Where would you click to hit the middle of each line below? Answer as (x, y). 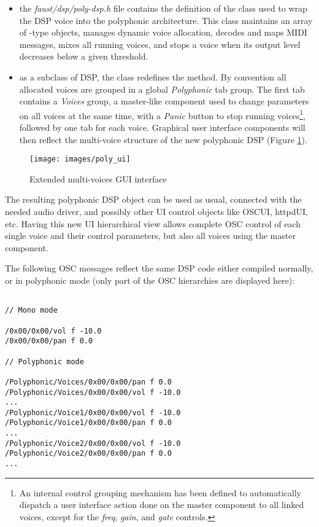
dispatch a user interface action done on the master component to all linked (162, 505)
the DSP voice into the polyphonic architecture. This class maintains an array (166, 20)
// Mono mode (31, 310)
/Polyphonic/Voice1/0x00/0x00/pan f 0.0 (89, 423)
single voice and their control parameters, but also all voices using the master (150, 236)
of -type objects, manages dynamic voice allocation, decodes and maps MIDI (163, 32)
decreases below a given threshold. (84, 56)
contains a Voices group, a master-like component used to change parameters (164, 101)
